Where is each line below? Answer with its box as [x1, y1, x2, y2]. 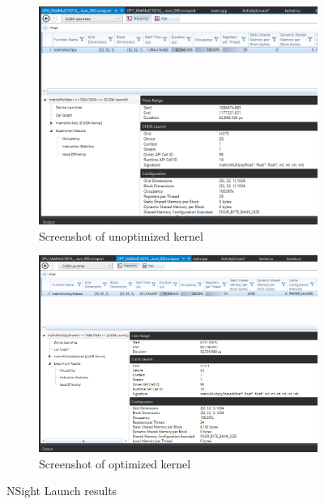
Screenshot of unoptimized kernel [39, 227, 203, 244]
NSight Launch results [6, 482, 117, 499]
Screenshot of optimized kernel [39, 455, 191, 472]
